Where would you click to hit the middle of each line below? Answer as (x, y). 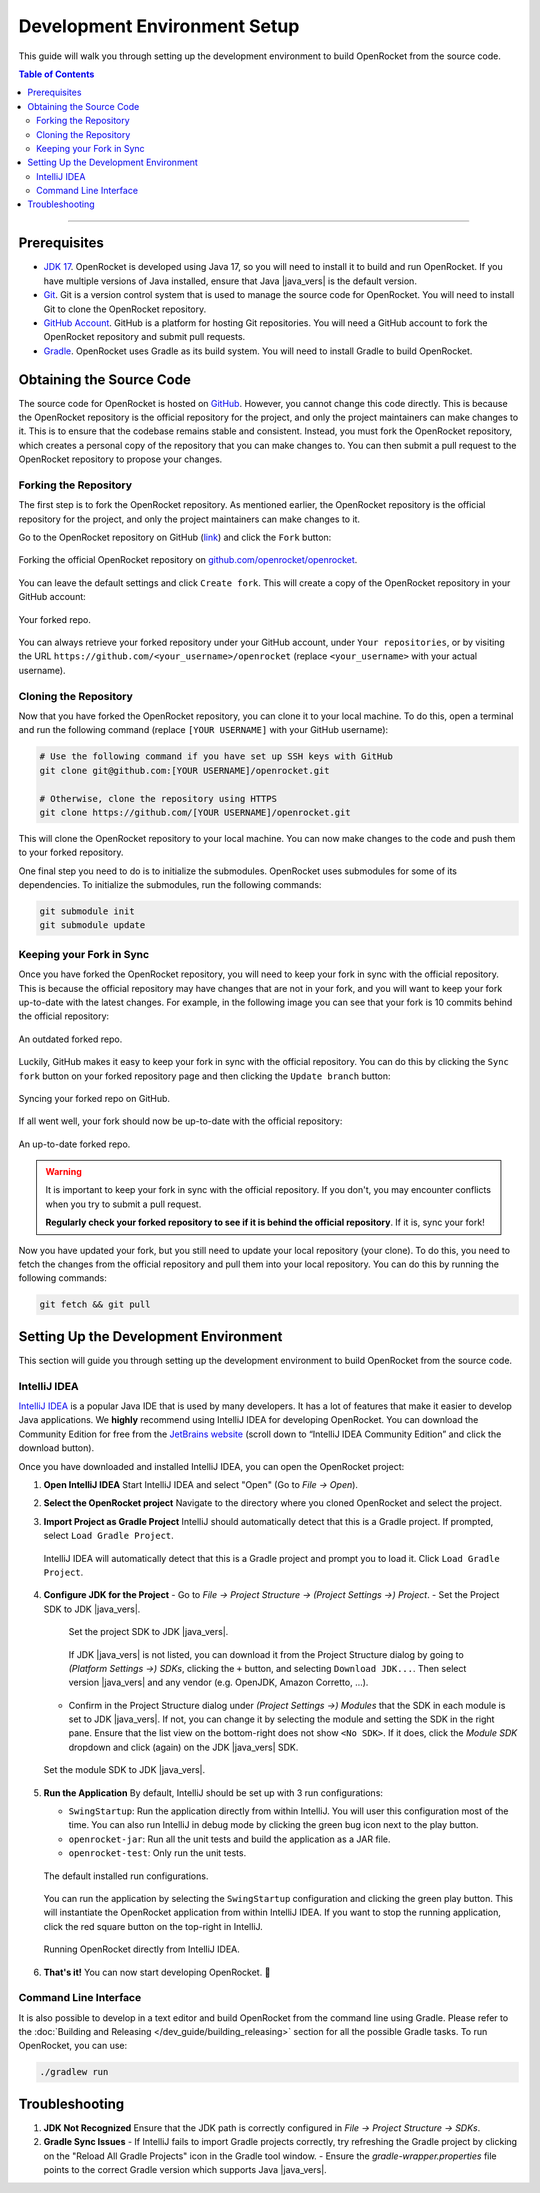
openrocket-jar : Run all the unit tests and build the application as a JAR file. (229, 1839)
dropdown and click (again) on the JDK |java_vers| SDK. (183, 1747)
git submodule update (92, 925)
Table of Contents (56, 74)
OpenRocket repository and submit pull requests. (144, 337)
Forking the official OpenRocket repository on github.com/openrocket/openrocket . (188, 560)
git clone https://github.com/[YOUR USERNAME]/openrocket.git (195, 812)
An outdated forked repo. (70, 1039)
